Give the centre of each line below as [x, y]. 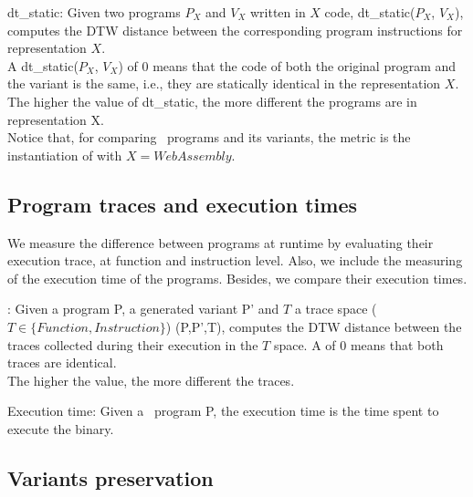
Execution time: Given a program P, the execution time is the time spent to [223, 411]
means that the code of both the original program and [305, 65]
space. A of [305, 344]
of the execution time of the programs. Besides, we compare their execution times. [237, 278]
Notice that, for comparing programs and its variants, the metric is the [209, 137]
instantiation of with [65, 155]
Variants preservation [110, 477]
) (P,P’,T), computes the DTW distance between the [314, 326]
